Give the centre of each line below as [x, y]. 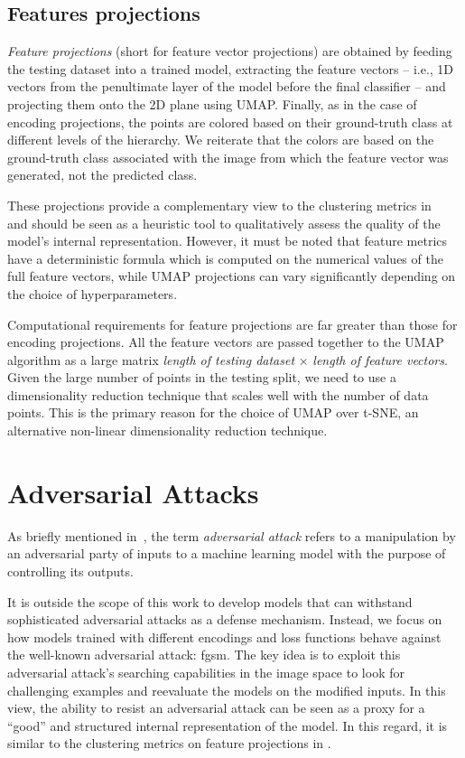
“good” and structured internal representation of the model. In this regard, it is [228, 725]
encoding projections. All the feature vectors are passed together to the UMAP [226, 342]
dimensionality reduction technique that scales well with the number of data [218, 394]
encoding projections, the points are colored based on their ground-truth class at [230, 122]
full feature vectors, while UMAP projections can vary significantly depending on [232, 276]
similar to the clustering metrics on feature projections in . [169, 743]
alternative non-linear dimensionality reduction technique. [167, 430]
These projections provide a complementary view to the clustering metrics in [219, 205]
